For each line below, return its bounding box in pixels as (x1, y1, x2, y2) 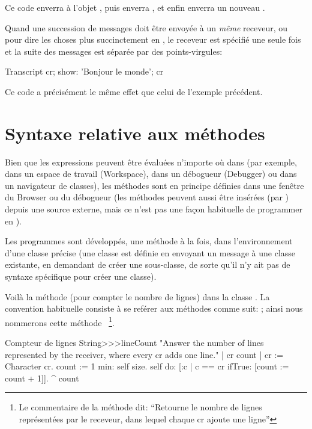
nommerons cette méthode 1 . (5, 314, 115, 329)
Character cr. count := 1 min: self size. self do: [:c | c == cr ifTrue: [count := (5, 360, 289, 372)
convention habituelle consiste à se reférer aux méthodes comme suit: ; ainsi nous (5, 302, 303, 315)
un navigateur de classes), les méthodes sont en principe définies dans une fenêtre (5, 179, 304, 191)
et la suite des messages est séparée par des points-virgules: (5, 45, 223, 57)
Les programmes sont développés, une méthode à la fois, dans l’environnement (5, 235, 293, 247)
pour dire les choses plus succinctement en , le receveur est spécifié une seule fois (5, 33, 301, 46)
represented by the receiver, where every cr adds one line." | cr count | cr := (5, 348, 284, 360)
